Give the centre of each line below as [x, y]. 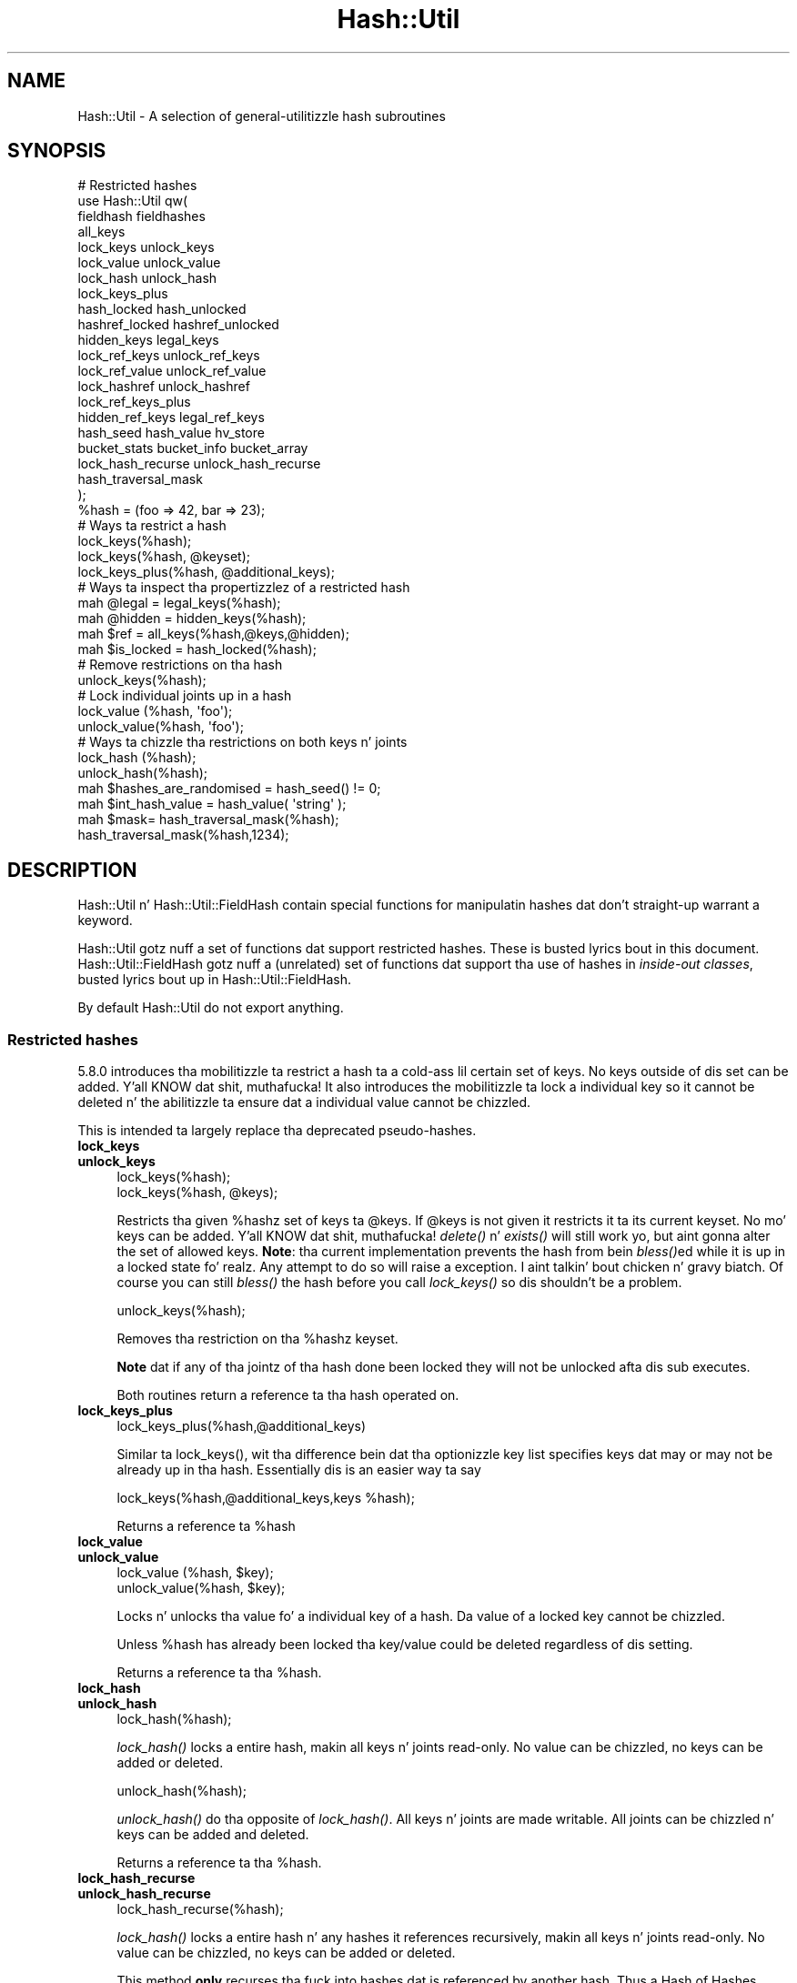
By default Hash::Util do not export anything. [211, 1008]
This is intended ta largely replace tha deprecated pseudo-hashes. [277, 1131]
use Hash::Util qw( [133, 201]
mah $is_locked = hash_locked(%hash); [197, 649]
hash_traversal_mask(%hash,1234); [183, 835]
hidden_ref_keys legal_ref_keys [171, 418]
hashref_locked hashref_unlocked [178, 325]
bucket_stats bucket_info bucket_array [193, 448]
